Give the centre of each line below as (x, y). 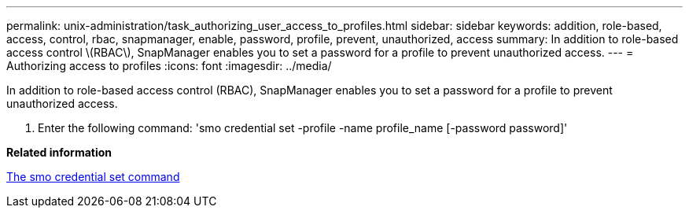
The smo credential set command (93, 177)
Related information (59, 152)
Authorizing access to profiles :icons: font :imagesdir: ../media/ (169, 66)
